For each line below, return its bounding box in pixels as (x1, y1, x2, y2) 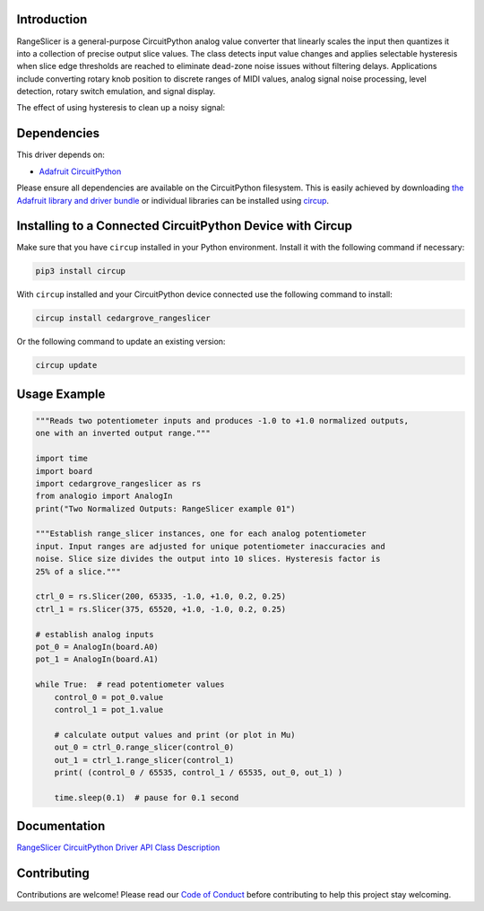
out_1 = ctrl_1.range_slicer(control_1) (54, 755, 235, 765)
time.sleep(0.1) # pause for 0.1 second (54, 793, 239, 802)
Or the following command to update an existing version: (16, 337, 226, 347)
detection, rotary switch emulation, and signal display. (16, 86, 216, 97)
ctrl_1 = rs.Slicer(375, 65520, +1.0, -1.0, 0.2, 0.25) (35, 604, 287, 614)
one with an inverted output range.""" (35, 428, 211, 439)
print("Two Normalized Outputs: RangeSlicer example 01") (35, 504, 296, 513)
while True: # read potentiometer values (35, 679, 225, 690)
